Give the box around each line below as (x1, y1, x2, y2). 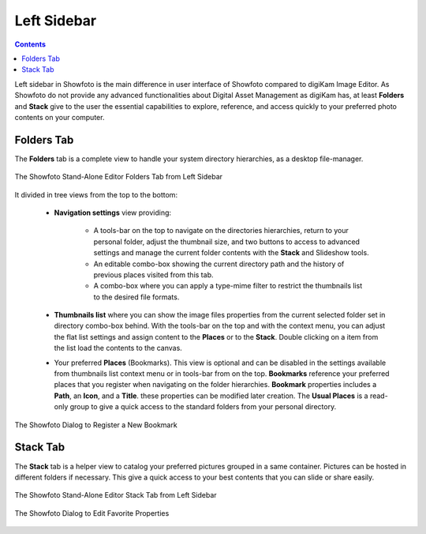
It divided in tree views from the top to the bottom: (14, 190, 177, 199)
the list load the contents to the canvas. (54, 344, 183, 353)
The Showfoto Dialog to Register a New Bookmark (14, 419, 177, 430)
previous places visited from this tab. (93, 269, 214, 280)
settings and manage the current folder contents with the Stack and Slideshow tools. (93, 248, 370, 258)
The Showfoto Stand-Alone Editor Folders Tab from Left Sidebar (14, 172, 223, 182)
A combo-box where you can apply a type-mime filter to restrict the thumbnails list (93, 281, 363, 291)
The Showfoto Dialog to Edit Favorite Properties (14, 508, 170, 517)
